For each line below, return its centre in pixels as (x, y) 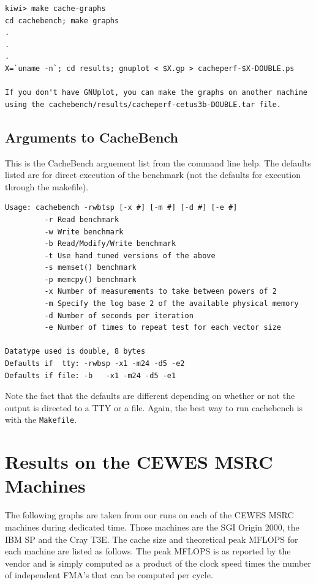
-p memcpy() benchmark (90, 279)
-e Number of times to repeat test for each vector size (163, 328)
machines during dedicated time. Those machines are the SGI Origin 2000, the (152, 527)
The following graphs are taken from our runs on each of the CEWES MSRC (149, 515)
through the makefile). (47, 186)
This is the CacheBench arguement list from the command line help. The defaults (158, 162)
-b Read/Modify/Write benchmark (110, 244)
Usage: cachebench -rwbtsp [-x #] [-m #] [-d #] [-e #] (121, 208)
